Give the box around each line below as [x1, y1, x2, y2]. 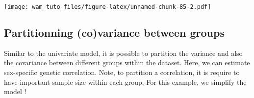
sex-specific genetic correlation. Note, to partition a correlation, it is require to [4, 67, 240, 77]
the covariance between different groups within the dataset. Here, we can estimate [4, 57, 250, 68]
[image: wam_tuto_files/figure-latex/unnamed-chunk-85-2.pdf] [4, 3, 211, 10]
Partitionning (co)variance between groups [4, 25, 225, 40]
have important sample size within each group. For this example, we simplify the [4, 76, 247, 87]
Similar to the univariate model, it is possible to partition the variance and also [4, 48, 243, 58]
